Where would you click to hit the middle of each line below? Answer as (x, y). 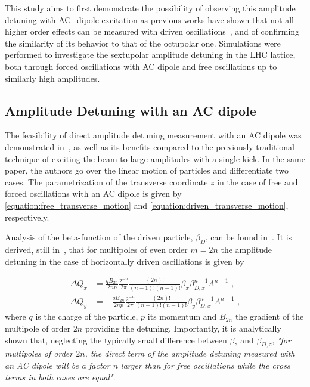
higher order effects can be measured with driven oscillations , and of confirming (152, 31)
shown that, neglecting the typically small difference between (116, 340)
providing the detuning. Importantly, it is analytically (183, 328)
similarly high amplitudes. (52, 78)
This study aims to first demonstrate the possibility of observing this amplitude (150, 8)
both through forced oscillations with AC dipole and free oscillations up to (141, 66)
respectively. (27, 217)
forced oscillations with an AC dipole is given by (93, 194)
